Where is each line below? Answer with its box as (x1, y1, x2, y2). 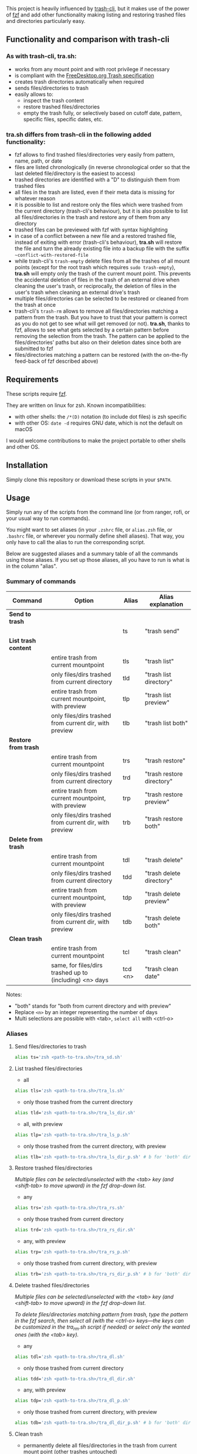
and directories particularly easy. (6, 18, 86, 24)
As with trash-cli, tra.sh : (6, 52, 77, 61)
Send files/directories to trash (14, 1043, 87, 1050)
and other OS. (6, 443, 40, 450)
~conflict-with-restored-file (14, 252, 89, 258)
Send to (9, 610, 31, 618)
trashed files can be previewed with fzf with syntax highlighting (14, 226, 168, 233)
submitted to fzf (14, 345, 54, 352)
